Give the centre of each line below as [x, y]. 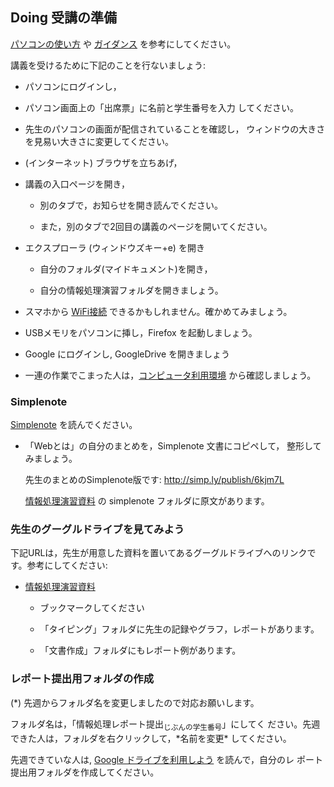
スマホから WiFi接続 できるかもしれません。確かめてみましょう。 [158, 311]
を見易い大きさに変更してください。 [99, 141]
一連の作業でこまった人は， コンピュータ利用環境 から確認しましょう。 [170, 375]
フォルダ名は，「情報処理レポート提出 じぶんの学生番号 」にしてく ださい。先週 [165, 725]
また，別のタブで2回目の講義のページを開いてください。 [156, 226]
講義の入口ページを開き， [77, 184]
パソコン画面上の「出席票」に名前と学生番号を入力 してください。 [161, 107]
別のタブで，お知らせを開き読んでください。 [131, 205]
